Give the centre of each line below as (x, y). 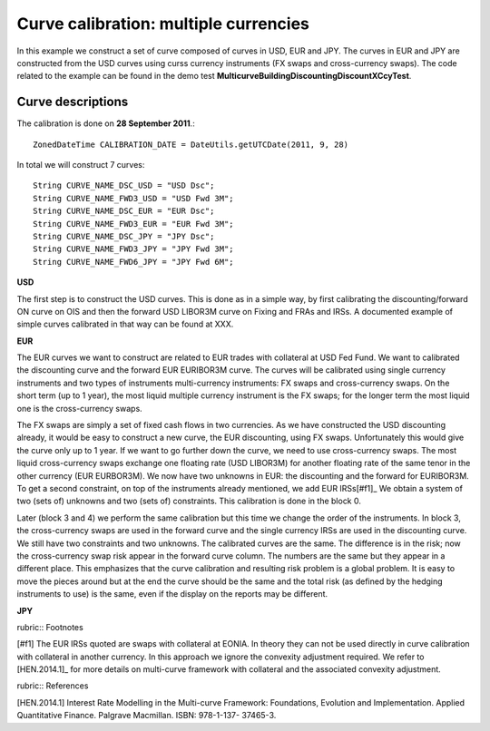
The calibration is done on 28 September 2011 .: (106, 123)
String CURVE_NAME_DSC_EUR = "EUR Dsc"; (124, 211)
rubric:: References (53, 686)
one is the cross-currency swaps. (79, 408)
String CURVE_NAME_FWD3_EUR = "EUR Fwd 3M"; (134, 224)
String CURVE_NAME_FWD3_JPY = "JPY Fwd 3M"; (134, 249)
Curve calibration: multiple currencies (163, 24)
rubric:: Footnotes (50, 627)
